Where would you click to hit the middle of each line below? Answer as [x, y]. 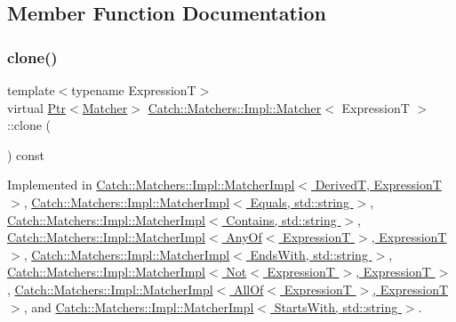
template [31, 90]
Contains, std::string [281, 219]
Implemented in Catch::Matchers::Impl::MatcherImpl [151, 185]
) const [26, 154]
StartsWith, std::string [336, 306]
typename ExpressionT [134, 90]
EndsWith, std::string [309, 254]
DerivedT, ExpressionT [378, 185]
